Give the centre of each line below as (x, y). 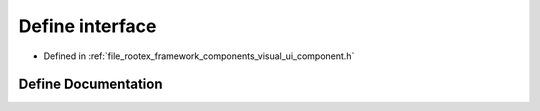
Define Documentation (90, 84)
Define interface (87, 26)
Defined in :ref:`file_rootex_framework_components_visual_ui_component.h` (199, 56)
